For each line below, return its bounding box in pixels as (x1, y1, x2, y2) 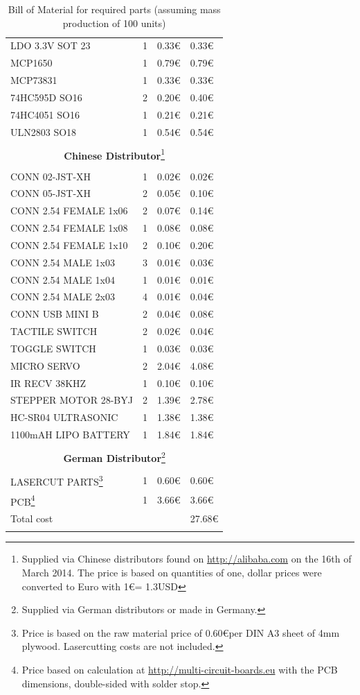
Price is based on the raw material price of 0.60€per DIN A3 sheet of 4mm (21, 625, 340, 640)
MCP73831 (10, 73, 57, 87)
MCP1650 (10, 55, 53, 70)
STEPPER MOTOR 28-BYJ (10, 393, 133, 407)
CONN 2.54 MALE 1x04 (10, 272, 115, 286)
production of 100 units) (62, 15, 166, 30)
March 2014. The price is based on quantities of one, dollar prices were (21, 565, 322, 579)
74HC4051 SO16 (10, 107, 80, 121)
